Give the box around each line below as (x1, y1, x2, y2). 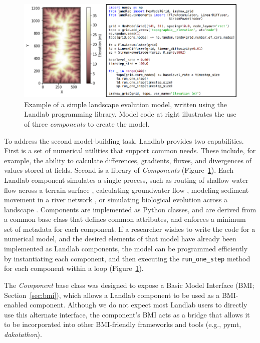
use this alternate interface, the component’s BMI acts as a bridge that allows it (4, 309, 250, 319)
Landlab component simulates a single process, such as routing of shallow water (4, 174, 248, 185)
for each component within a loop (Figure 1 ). (4, 263, 144, 273)
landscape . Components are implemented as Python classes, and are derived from (4, 204, 256, 214)
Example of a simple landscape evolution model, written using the (24, 99, 227, 109)
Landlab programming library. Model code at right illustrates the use (24, 109, 236, 119)
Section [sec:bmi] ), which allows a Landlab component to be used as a (4, 289, 220, 300)
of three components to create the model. (24, 118, 150, 129)
